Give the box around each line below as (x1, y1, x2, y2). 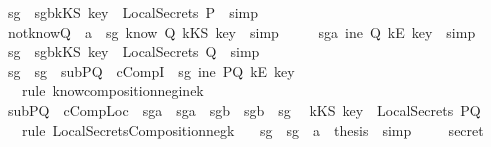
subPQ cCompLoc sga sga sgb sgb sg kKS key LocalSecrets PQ (7, 99, 481, 120)
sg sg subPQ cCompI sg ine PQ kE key (7, 60, 295, 81)
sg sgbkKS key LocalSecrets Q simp (7, 41, 260, 62)
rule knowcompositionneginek (21, 80, 204, 101)
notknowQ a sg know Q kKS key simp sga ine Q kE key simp (7, 21, 476, 42)
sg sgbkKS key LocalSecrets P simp (7, 2, 259, 22)
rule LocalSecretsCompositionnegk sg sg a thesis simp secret (21, 119, 484, 140)
